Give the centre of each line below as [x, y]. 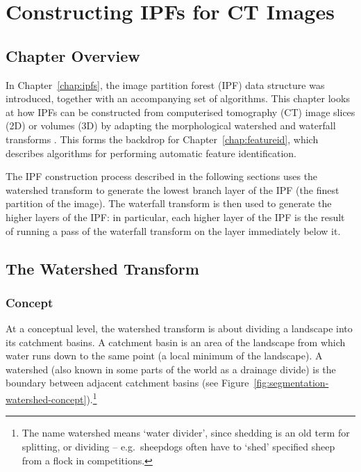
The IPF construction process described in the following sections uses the [162, 176]
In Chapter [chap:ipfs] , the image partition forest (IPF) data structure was [165, 84]
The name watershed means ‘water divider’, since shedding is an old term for [186, 433]
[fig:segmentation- [291, 383]
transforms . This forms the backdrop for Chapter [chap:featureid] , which [162, 139]
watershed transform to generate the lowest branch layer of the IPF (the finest [173, 189]
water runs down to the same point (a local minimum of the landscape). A [164, 356]
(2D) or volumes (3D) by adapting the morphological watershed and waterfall [171, 125]
